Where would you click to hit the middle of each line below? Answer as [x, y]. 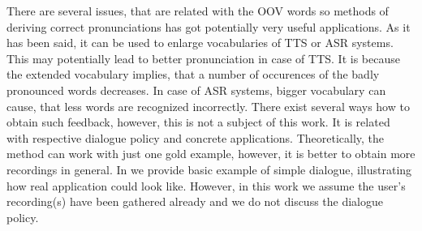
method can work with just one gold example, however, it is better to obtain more [211, 154]
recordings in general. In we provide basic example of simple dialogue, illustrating [209, 169]
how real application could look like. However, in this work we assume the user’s [206, 185]
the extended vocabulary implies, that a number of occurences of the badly [193, 74]
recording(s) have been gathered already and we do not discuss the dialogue [195, 201]
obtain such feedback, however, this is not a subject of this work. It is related [198, 122]
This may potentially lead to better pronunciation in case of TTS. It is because [203, 58]
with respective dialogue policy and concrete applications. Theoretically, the [196, 137]
